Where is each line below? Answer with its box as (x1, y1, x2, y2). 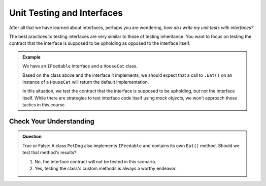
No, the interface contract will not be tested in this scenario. (34, 158, 157, 164)
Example (22, 54, 41, 60)
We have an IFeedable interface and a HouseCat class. (22, 63, 138, 69)
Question (22, 133, 42, 140)
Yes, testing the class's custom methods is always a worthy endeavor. (34, 165, 177, 172)
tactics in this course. (22, 102, 66, 108)
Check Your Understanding (9, 117, 95, 125)
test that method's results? (22, 150, 76, 155)
